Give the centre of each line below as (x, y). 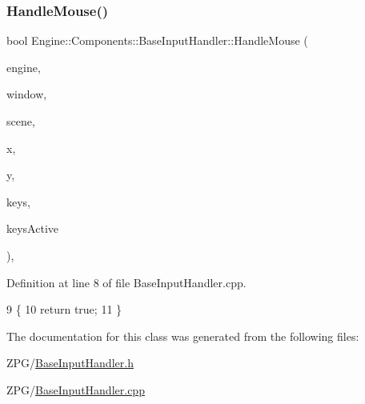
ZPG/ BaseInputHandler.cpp (76, 389)
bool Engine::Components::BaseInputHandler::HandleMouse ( (157, 40)
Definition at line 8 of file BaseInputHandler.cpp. (126, 282)
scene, (21, 121)
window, (27, 94)
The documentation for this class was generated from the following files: (183, 336)
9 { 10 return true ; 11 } (64, 309)
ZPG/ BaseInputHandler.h (70, 363)
